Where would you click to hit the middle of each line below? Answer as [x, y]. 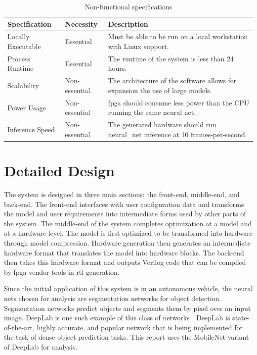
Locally [19, 36]
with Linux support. [138, 46]
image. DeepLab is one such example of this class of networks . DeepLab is [117, 318]
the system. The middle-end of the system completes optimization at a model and [128, 223]
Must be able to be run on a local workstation [178, 36]
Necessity [81, 24]
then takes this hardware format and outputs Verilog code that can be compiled [125, 262]
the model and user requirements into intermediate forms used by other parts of [125, 214]
